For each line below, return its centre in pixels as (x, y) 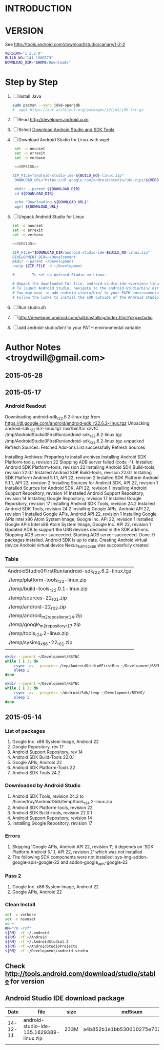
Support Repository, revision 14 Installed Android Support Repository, (75, 493)
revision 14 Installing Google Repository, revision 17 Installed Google (73, 499)
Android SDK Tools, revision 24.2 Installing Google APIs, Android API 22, (78, 509)
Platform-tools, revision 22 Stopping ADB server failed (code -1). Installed (79, 462)
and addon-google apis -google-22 (94, 863)
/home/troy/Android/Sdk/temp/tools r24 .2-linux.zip (62, 802)
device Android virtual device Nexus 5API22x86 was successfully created (77, 546)
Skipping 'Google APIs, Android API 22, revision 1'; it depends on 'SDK (83, 847)
